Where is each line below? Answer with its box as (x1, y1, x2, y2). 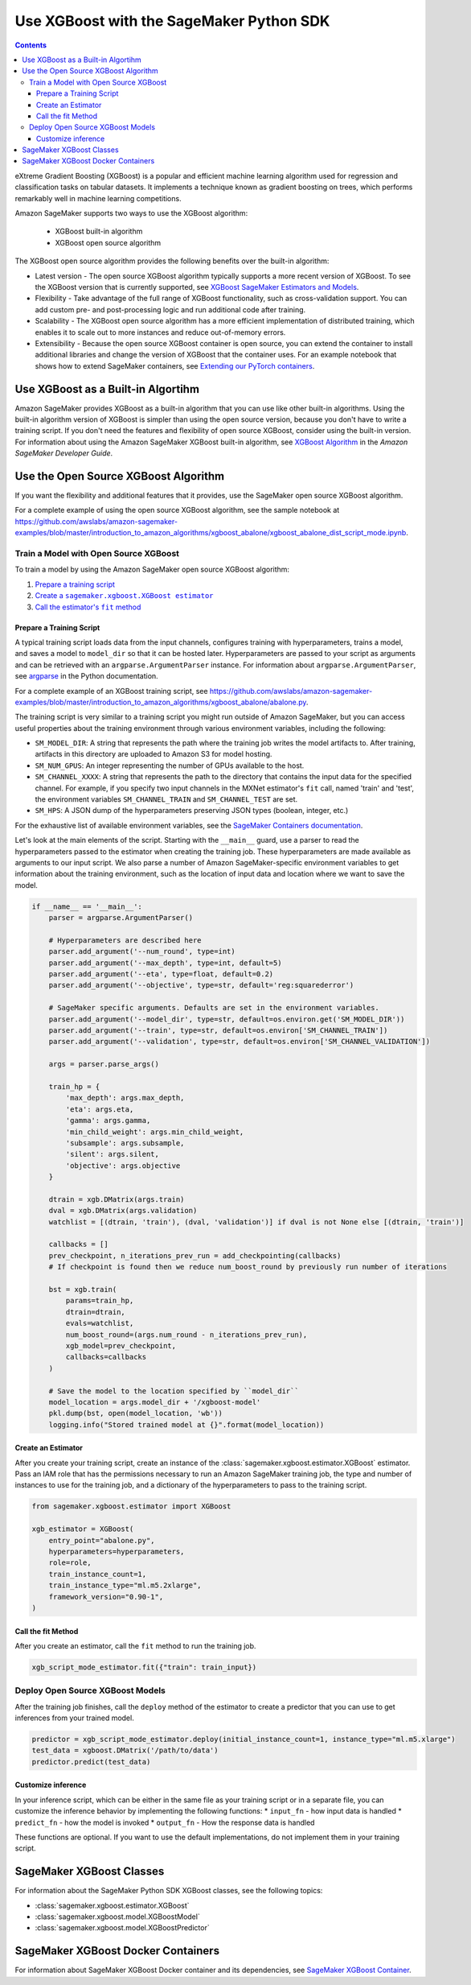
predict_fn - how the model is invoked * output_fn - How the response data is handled (14, 1818, 315, 1827)
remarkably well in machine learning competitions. (14, 193, 182, 203)
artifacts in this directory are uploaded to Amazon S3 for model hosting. (35, 749, 272, 759)
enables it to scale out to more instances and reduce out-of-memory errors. (35, 327, 286, 337)
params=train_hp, (65, 1296, 134, 1306)
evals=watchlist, (65, 1319, 134, 1328)
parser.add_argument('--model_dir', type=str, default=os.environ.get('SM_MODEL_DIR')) (48, 1014, 405, 1024)
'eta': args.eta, (65, 1104, 134, 1114)
